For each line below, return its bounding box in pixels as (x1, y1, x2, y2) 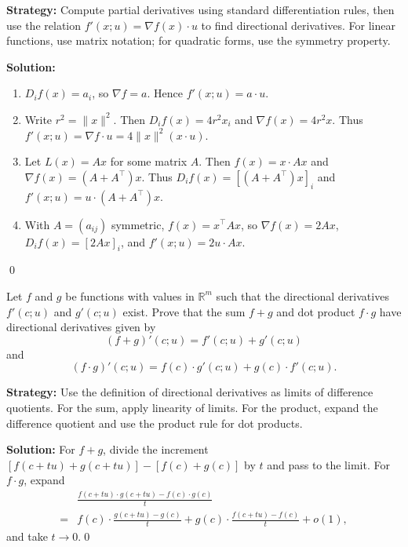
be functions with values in (65, 287, 195, 304)
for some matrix (110, 153, 188, 170)
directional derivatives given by (6, 319, 156, 335)
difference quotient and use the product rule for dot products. (6, 414, 303, 431)
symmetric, (111, 216, 165, 232)
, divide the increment (103, 441, 209, 458)
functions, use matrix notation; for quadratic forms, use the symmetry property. (6, 32, 391, 49)
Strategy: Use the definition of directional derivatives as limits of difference (6, 384, 373, 400)
